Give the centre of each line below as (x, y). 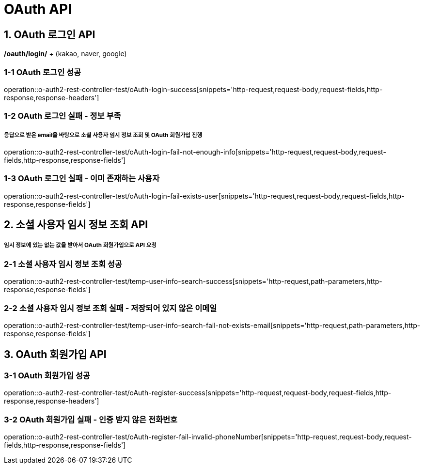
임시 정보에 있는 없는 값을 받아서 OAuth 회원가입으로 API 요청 (80, 245)
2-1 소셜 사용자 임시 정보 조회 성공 (63, 264)
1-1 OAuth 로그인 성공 (43, 72)
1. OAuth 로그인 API (50, 34)
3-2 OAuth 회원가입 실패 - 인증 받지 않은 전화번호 (91, 419)
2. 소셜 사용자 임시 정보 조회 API (76, 225)
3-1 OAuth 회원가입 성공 (47, 375)
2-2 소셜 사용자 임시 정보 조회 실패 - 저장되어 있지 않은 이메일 (110, 308)
